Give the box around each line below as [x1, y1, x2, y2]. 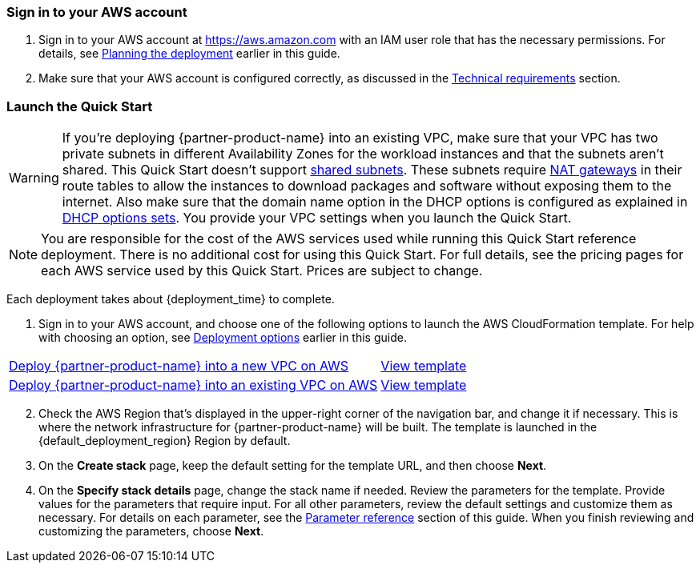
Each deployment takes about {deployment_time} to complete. [6, 292, 335, 307]
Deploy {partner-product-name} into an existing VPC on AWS [9, 377, 378, 394]
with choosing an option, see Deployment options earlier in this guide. [38, 331, 407, 345]
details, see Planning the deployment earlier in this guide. [38, 46, 340, 61]
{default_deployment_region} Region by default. [38, 434, 291, 448]
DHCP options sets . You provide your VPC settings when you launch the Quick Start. [62, 210, 572, 226]
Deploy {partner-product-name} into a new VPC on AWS [9, 358, 349, 375]
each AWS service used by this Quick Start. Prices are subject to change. [41, 262, 483, 279]
